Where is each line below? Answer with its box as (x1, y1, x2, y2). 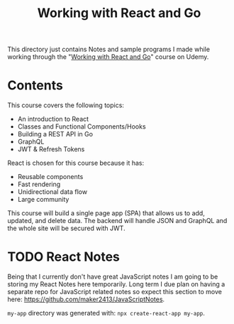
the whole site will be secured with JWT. (7, 224, 126, 232)
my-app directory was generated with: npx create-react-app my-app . (7, 309, 206, 318)
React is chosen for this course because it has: (7, 158, 144, 168)
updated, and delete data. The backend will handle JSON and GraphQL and (7, 217, 228, 225)
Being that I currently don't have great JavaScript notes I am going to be (7, 272, 218, 281)
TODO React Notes (7, 249, 121, 265)
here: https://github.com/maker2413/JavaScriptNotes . (7, 295, 165, 303)
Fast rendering (17, 180, 61, 189)
